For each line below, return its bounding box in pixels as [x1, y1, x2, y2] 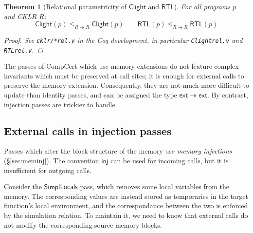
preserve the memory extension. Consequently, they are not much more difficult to [4, 80, 249, 90]
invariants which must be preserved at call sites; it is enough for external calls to [4, 70, 244, 80]
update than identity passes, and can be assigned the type [4, 90, 177, 100]
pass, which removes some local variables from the [80, 181, 229, 192]
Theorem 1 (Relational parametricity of [4, 1, 127, 11]
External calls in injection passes [4, 123, 172, 138]
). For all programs [174, 1, 231, 11]
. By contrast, [207, 90, 248, 100]
